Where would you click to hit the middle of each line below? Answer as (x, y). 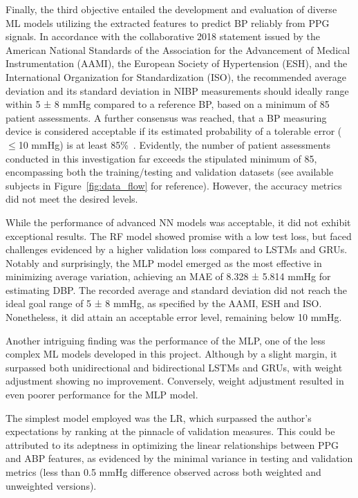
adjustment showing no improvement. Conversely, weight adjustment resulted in (175, 381)
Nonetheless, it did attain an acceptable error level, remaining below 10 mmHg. (174, 317)
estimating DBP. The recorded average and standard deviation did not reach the (177, 289)
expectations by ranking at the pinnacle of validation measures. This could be (170, 431)
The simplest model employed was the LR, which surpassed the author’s (159, 417)
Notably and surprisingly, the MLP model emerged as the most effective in (164, 262)
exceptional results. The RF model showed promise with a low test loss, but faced (179, 236)
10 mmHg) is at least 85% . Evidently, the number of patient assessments (175, 144)
